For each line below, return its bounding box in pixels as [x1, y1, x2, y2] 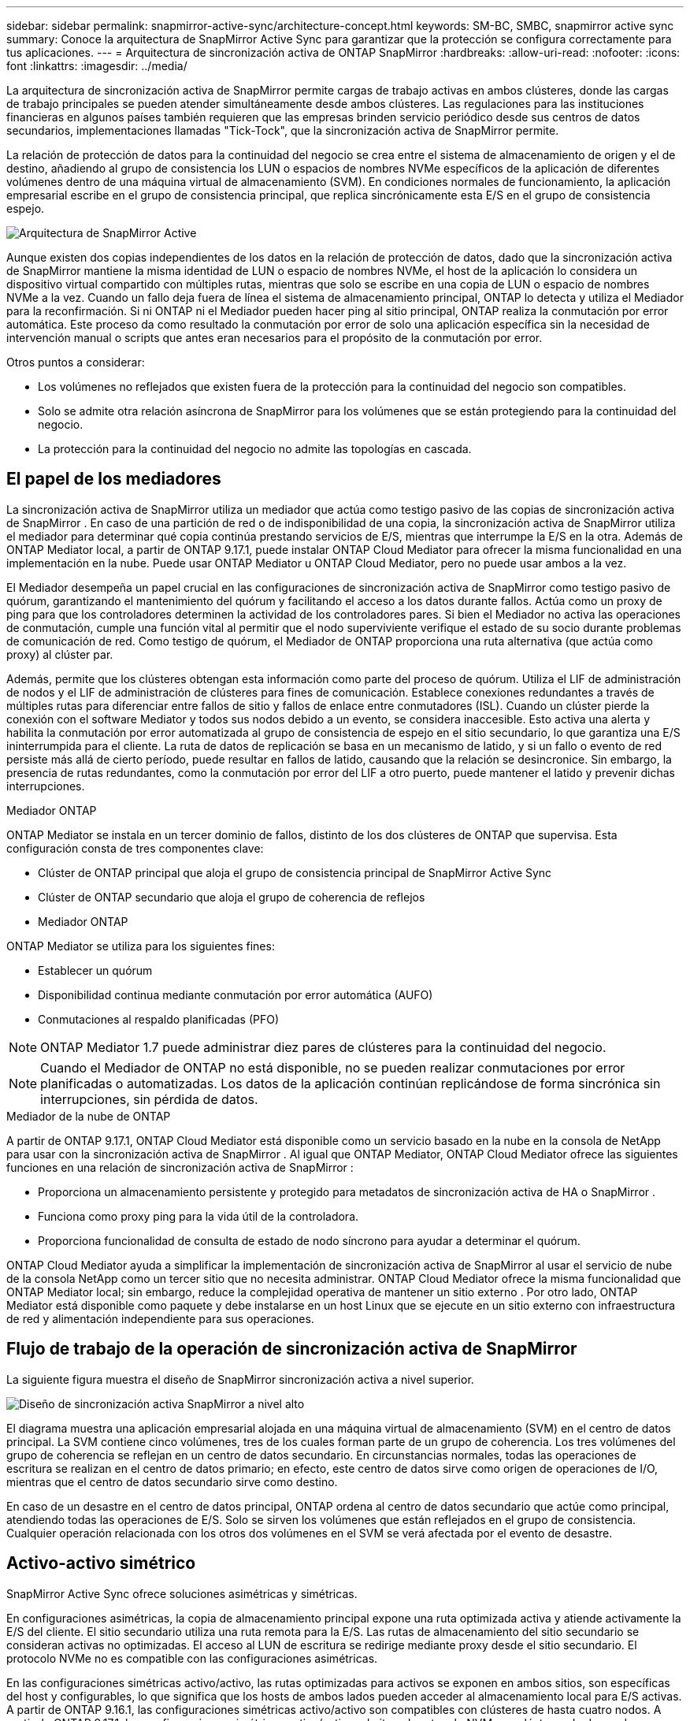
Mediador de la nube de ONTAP [6, 1109, 171, 1123]
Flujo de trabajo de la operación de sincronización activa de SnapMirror [6, 1339, 577, 1359]
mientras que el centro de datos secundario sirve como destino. [6, 1474, 338, 1489]
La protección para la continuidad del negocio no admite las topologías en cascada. [38, 442, 472, 455]
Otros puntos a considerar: [6, 355, 145, 369]
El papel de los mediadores [6, 469, 221, 489]
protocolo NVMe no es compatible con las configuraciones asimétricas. [6, 1651, 378, 1665]
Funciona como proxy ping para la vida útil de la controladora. [38, 1209, 359, 1223]
